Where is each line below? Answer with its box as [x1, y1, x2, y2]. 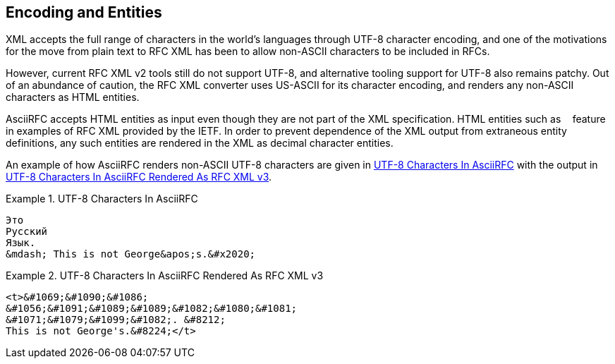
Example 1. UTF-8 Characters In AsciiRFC [6, 193, 198, 205]
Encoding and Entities [6, 4, 162, 21]
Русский [6, 226, 48, 238]
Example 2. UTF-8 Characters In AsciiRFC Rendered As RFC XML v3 [6, 269, 324, 282]
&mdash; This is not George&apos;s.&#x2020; [6, 248, 256, 260]
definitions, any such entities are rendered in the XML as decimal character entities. [6, 137, 394, 150]
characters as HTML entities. [6, 91, 140, 104]
